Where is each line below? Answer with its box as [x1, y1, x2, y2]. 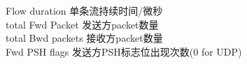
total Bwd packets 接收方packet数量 [6, 31, 163, 45]
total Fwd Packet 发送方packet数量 [6, 17, 159, 31]
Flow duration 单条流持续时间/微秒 [6, 3, 163, 17]
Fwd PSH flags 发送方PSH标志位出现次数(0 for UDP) [6, 44, 242, 58]
